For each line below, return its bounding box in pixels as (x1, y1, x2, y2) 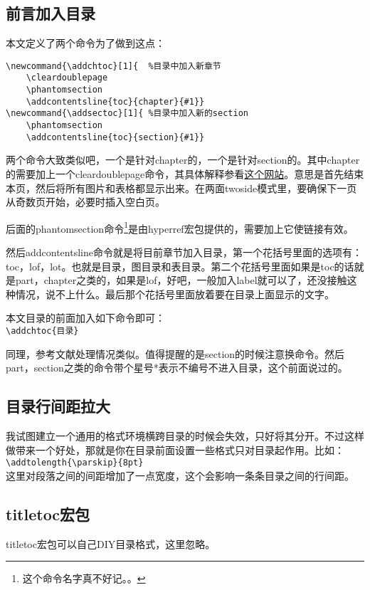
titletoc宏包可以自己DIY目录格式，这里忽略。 (6, 536, 216, 551)
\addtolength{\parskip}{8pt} (6, 458, 144, 468)
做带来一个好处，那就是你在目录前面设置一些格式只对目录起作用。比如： (6, 442, 344, 457)
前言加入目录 (6, 2, 95, 24)
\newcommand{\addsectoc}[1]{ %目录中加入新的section (6, 108, 248, 119)
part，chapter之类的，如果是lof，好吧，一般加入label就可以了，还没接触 (15, 273, 347, 288)
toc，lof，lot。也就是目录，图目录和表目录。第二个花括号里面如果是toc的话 (6, 258, 354, 273)
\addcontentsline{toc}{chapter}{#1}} (26, 96, 205, 107)
